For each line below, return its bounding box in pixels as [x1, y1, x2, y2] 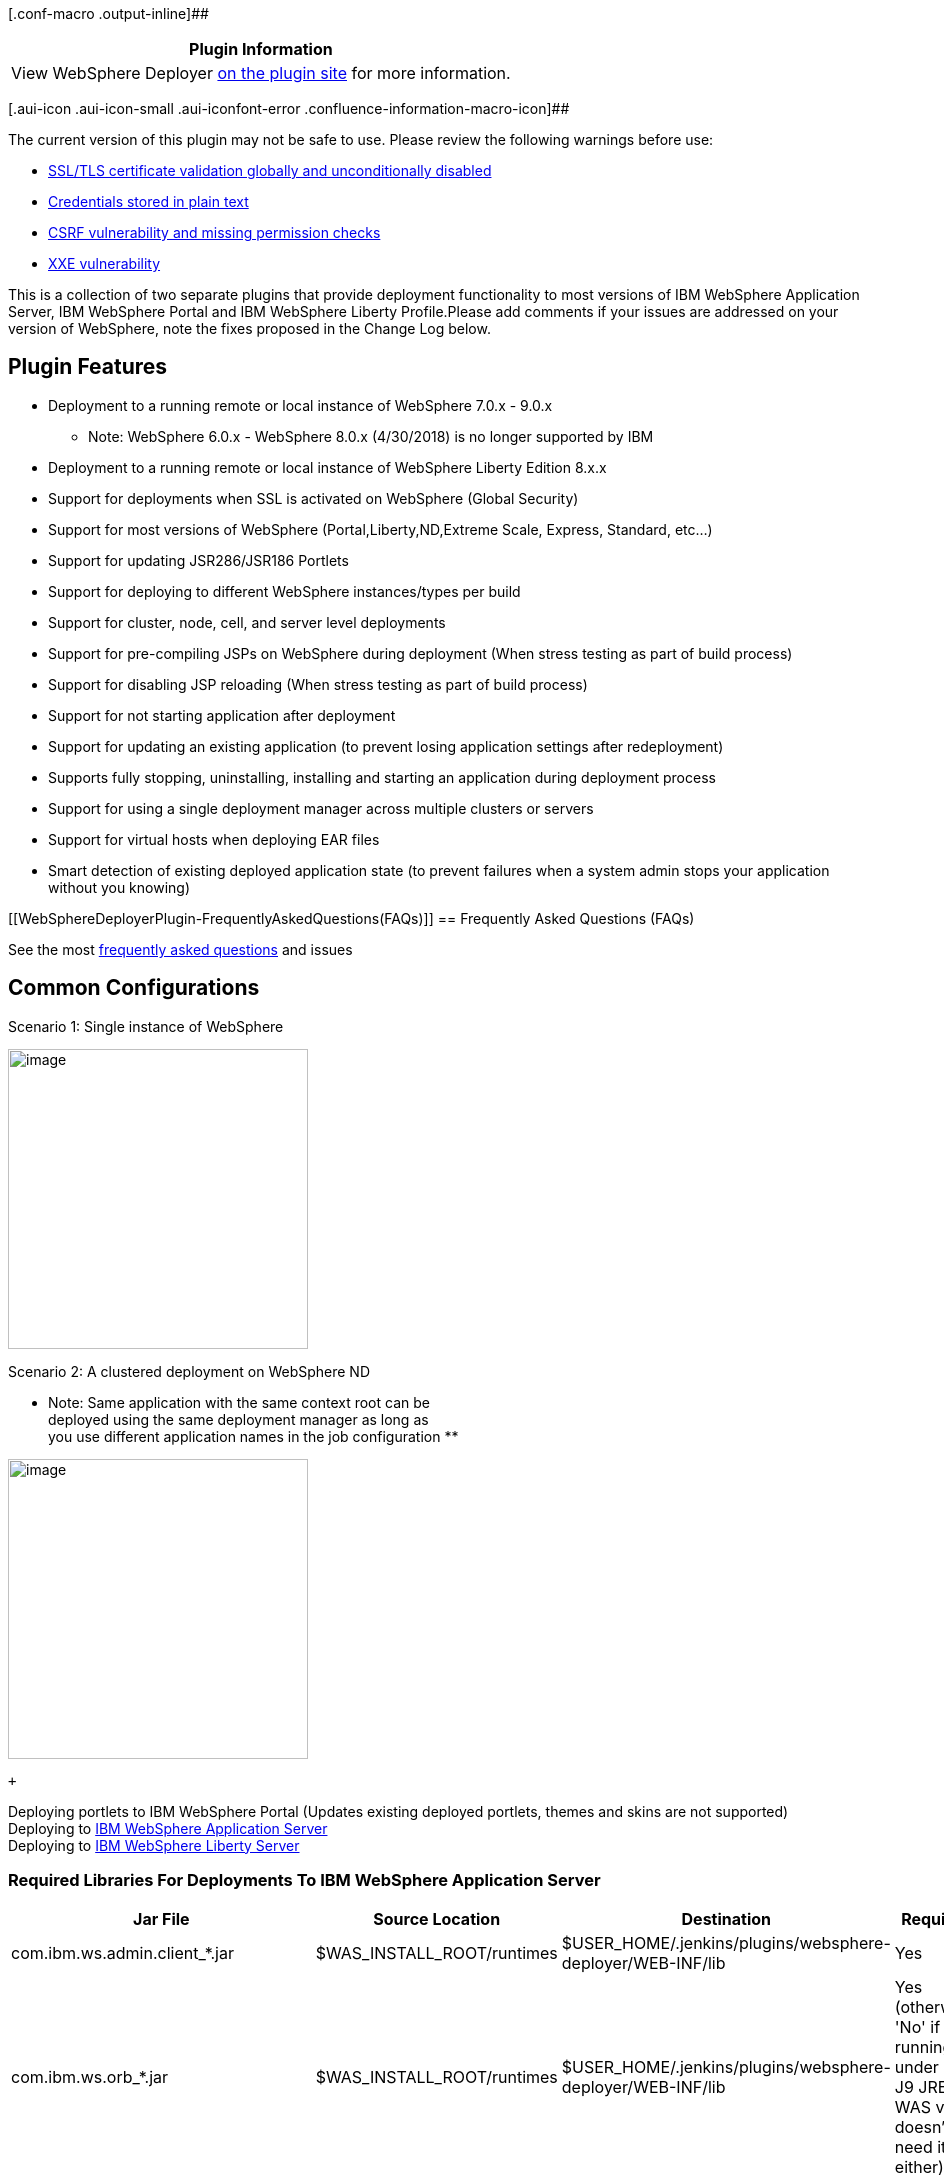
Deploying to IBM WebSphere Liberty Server [8, 1836, 300, 1854]
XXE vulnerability [48, 255, 161, 272]
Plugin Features [8, 354, 168, 380]
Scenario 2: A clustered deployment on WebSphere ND [8, 1362, 370, 1380]
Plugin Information [189, 39, 333, 59]
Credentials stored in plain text [48, 193, 249, 210]
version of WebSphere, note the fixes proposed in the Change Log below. [8, 320, 491, 337]
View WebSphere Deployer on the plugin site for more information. [11, 63, 511, 83]
